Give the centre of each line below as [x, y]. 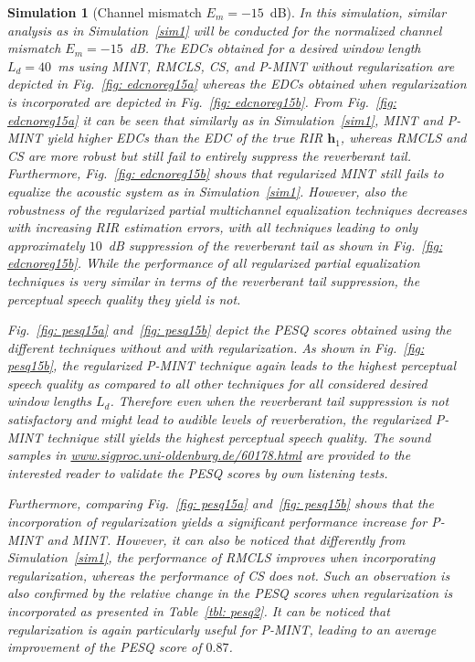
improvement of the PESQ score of [105, 647]
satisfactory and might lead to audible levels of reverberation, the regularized [219, 419]
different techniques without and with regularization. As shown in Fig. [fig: [216, 347]
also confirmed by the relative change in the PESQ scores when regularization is [230, 593]
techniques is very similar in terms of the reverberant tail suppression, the [214, 280]
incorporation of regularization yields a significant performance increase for [217, 522]
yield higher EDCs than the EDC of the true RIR [185, 138]
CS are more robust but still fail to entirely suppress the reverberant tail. [209, 155]
